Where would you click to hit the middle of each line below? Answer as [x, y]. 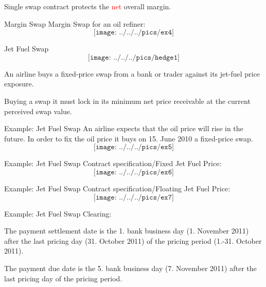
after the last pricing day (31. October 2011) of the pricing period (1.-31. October [133, 240]
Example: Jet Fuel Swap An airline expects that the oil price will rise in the [124, 128]
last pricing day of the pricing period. [63, 278]
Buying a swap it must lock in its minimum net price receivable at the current [127, 101]
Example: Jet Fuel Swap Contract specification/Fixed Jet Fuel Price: [113, 163]
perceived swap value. [38, 111]
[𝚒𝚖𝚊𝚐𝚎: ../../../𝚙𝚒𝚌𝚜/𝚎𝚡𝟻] [134, 147]
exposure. [19, 84]
